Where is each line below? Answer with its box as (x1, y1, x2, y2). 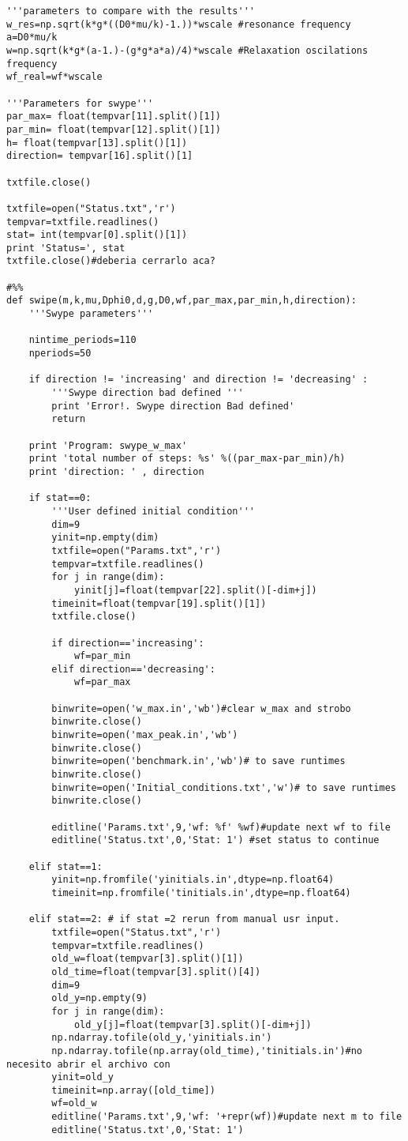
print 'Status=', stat (6, 242, 125, 254)
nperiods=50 (28, 348, 92, 360)
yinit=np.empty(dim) (51, 532, 159, 544)
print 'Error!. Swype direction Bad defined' (51, 400, 295, 412)
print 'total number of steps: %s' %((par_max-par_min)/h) (28, 453, 346, 465)
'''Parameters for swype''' (6, 97, 154, 109)
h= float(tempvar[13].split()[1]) (6, 137, 188, 149)
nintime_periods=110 (28, 334, 137, 346)
